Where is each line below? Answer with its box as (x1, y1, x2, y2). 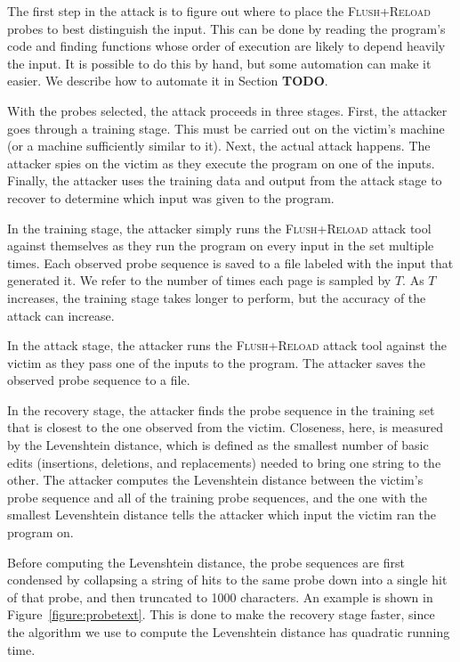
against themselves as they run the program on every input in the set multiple (7, 236, 434, 255)
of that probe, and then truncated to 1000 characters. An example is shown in (7, 587, 433, 606)
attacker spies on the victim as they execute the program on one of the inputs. (7, 153, 435, 172)
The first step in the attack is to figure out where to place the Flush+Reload (7, 2, 431, 20)
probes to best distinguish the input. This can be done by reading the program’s (7, 19, 446, 37)
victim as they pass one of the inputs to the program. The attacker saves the (7, 353, 425, 372)
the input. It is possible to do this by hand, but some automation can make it (7, 53, 432, 72)
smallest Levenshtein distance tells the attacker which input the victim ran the (7, 505, 437, 524)
